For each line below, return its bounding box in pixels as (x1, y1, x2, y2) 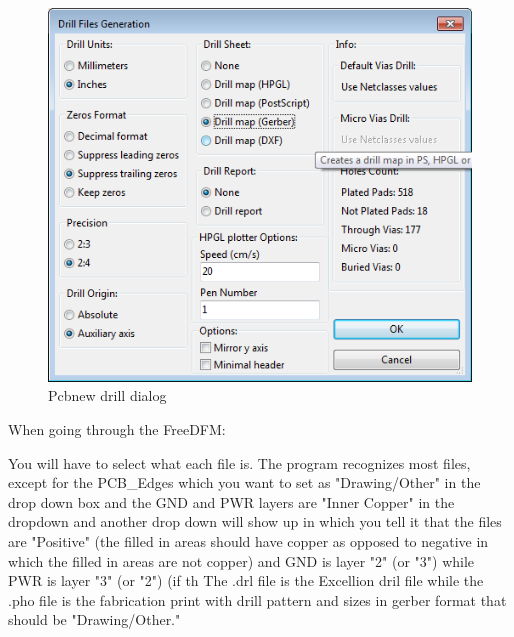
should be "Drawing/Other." (8, 609, 181, 630)
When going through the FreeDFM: (8, 419, 226, 440)
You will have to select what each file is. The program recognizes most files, (8, 452, 471, 473)
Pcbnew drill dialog (48, 385, 167, 406)
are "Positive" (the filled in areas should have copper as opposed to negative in (8, 531, 489, 552)
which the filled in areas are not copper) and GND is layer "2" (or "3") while (8, 550, 475, 571)
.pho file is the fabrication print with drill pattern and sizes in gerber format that (8, 589, 507, 610)
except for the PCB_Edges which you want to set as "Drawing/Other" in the (8, 472, 481, 493)
